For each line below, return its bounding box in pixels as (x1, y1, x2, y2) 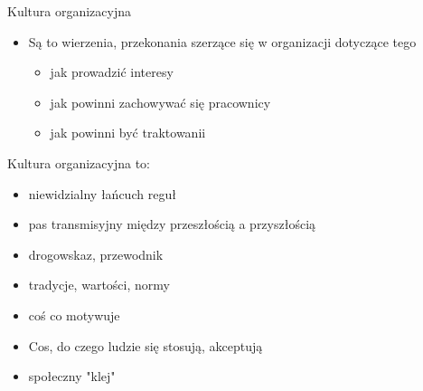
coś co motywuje (28, 305, 120, 324)
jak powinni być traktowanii (50, 123, 206, 142)
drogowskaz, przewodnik (28, 244, 164, 263)
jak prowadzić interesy (50, 62, 174, 81)
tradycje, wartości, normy (28, 275, 170, 294)
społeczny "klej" (28, 367, 116, 386)
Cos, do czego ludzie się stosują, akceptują (28, 336, 263, 355)
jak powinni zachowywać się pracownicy (50, 92, 271, 111)
